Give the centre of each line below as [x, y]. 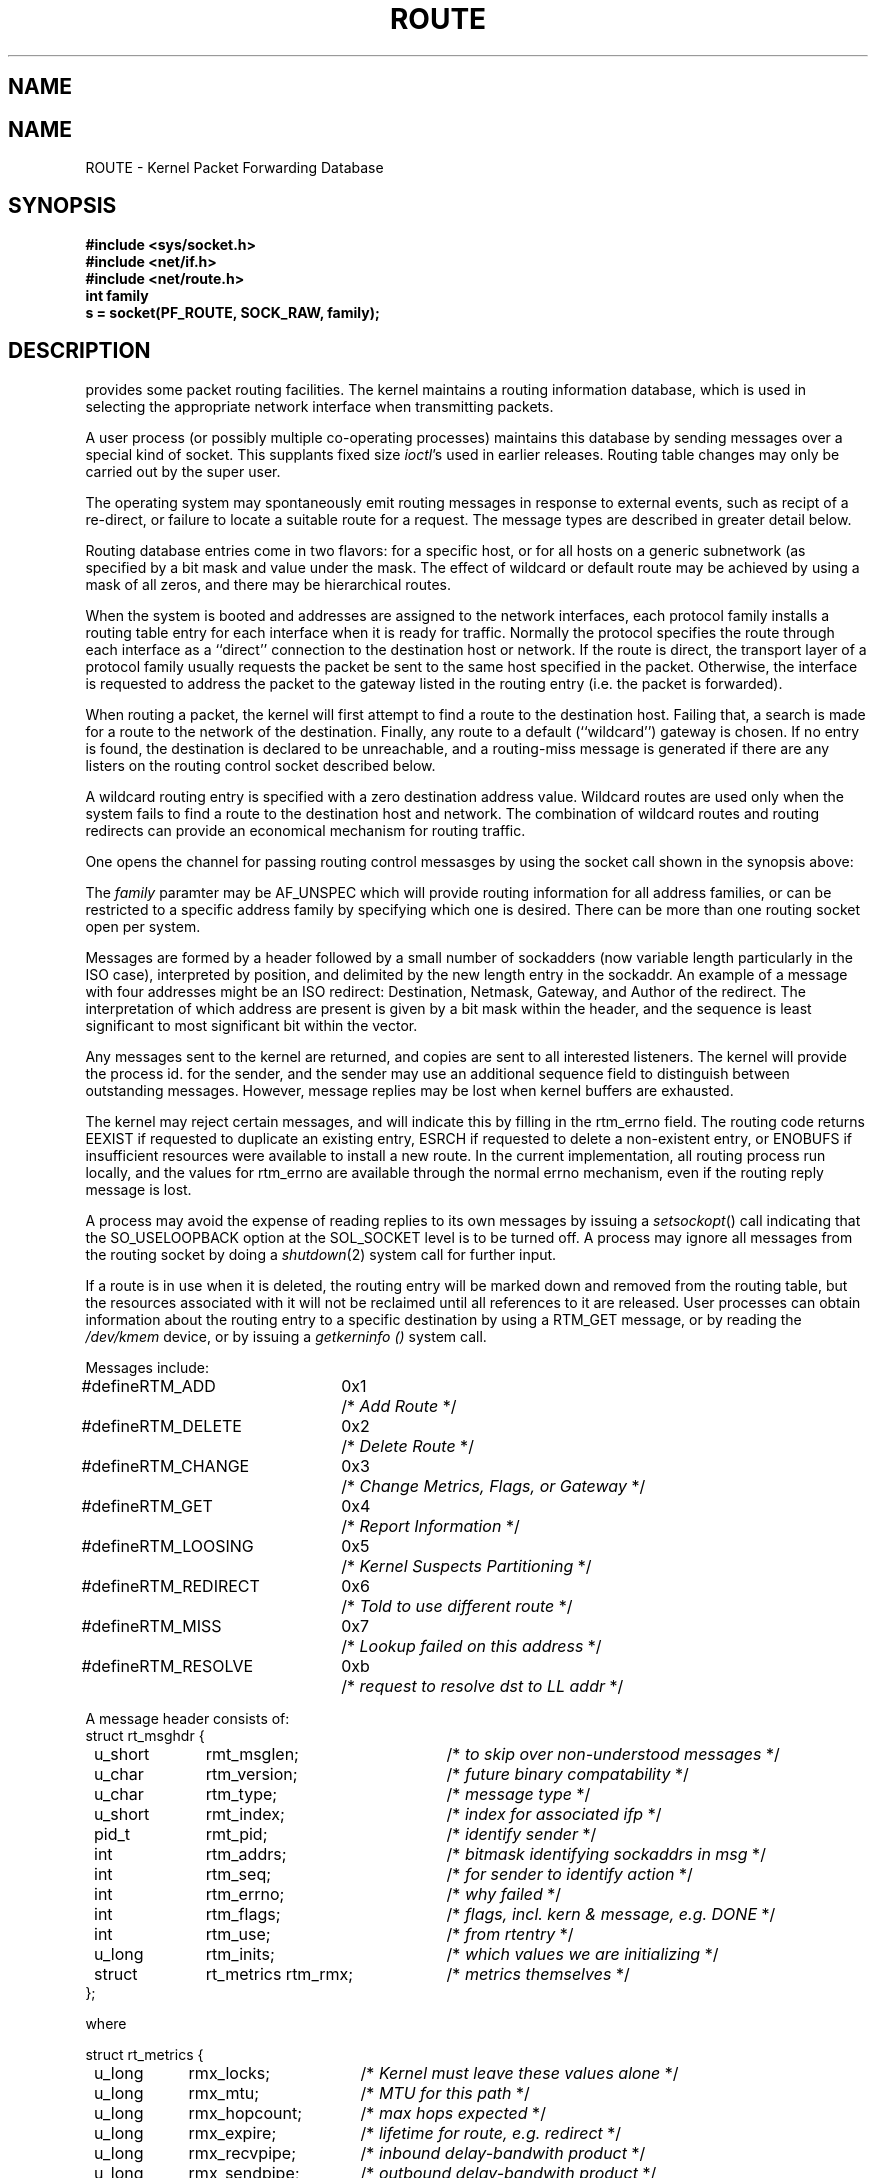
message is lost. [138, 1189]
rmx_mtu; [223, 2092]
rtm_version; [251, 1773]
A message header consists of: [187, 1718]
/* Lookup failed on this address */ [471, 1645]
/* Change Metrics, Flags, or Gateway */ [493, 1485]
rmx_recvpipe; [242, 2152]
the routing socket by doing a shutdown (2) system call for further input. [321, 1254]
